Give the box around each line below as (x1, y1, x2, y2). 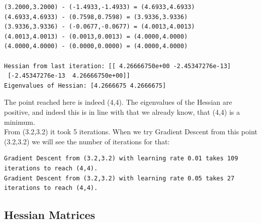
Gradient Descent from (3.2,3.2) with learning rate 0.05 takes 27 (4, 174, 235, 182)
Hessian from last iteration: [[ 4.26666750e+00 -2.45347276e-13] (4, 62, 231, 70)
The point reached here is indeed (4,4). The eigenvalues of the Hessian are (4, 97, 232, 107)
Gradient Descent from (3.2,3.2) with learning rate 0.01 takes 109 (4, 155, 238, 162)
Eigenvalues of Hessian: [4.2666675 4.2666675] (4, 82, 166, 89)
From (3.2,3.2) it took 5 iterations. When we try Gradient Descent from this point (4, 126, 257, 137)
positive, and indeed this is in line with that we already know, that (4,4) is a (4, 106, 240, 117)
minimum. (4, 116, 35, 127)
